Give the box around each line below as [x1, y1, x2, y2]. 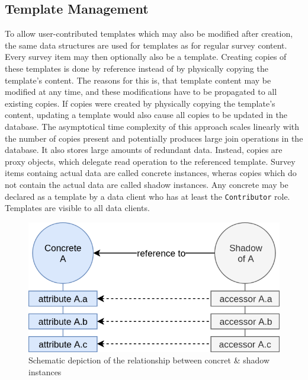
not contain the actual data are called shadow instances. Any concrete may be [5, 178, 288, 190]
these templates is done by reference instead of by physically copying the [5, 62, 268, 74]
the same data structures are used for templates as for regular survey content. [5, 39, 287, 51]
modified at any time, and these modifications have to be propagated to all [5, 85, 277, 98]
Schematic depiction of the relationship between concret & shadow [28, 354, 269, 366]
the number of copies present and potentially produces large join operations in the [5, 132, 303, 144]
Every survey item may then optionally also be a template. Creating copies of [5, 50, 287, 63]
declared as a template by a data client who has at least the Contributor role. [5, 190, 290, 202]
